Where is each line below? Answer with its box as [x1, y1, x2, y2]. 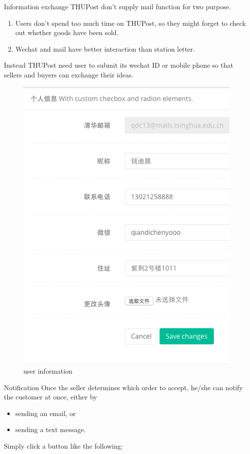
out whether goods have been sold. [15, 27, 119, 38]
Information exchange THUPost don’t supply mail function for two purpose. [4, 1, 231, 11]
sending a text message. [15, 424, 86, 435]
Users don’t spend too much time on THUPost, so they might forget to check [15, 18, 246, 28]
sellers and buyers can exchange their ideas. [4, 69, 134, 79]
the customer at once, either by [4, 392, 97, 402]
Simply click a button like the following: [4, 441, 123, 451]
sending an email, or [15, 408, 76, 418]
